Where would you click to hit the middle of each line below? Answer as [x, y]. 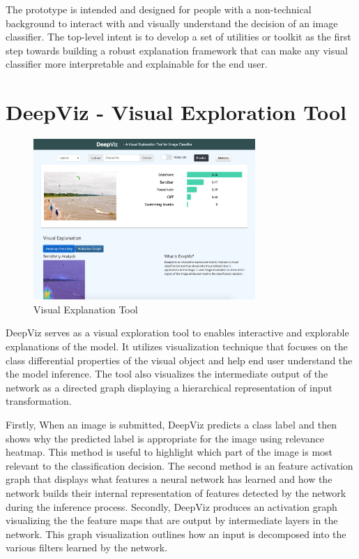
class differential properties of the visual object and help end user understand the [179, 360]
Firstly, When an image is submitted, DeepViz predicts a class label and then [171, 424]
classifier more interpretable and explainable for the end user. [137, 64]
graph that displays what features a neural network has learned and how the [169, 479]
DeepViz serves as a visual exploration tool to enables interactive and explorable [177, 333]
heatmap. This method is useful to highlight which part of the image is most [169, 452]
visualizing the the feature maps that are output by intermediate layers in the [172, 520]
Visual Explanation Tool [86, 309]
